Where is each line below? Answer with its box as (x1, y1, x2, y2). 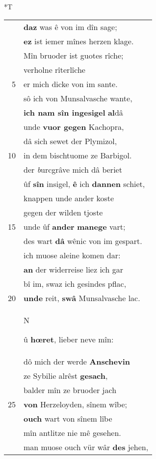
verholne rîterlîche (24, 63, 85, 75)
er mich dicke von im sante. (24, 78, 118, 90)
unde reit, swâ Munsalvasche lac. (24, 292, 140, 304)
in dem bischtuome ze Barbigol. (24, 149, 132, 161)
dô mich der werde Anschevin (24, 355, 130, 367)
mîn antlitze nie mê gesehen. (24, 427, 121, 438)
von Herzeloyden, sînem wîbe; (24, 398, 127, 410)
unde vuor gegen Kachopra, (24, 121, 124, 132)
